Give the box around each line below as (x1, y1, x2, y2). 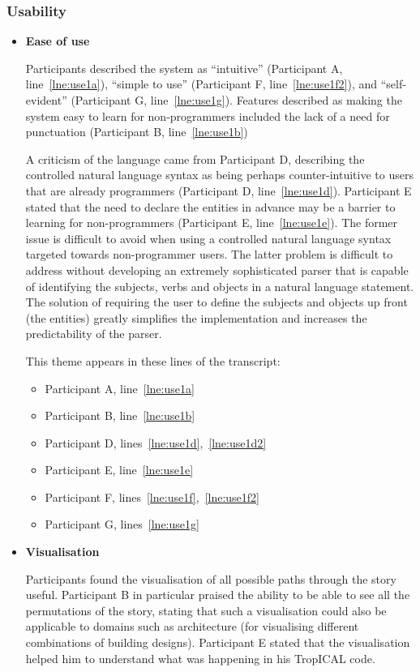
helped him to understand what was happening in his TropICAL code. (25, 649, 375, 666)
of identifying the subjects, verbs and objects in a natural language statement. (25, 277, 414, 294)
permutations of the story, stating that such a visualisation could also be (25, 601, 387, 618)
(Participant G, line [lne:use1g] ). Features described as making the (71, 92, 402, 108)
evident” (25, 92, 67, 108)
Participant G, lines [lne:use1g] (45, 516, 199, 533)
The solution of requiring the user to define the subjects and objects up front (25, 293, 408, 310)
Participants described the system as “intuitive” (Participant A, (25, 59, 343, 76)
